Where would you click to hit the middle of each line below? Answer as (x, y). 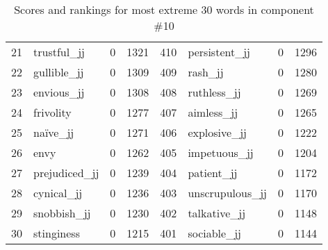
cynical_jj (58, 193)
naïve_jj (54, 132)
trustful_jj (59, 52)
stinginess (57, 233)
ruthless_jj (214, 92)
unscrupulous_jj (227, 193)
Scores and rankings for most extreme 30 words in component (164, 9)
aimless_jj (213, 112)
